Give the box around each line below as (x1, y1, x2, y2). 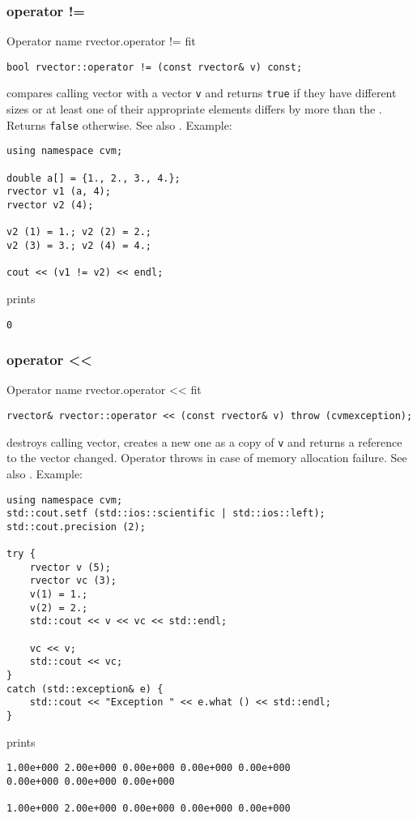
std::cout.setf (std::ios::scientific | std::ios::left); (6, 508, 326, 520)
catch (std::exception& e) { (6, 683, 164, 695)
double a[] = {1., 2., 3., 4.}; (6, 172, 181, 184)
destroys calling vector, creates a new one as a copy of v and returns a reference (6, 433, 402, 450)
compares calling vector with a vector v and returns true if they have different (6, 84, 397, 101)
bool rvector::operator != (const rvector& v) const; (6, 61, 303, 73)
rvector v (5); (29, 561, 111, 573)
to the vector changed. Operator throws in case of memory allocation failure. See (6, 449, 407, 466)
